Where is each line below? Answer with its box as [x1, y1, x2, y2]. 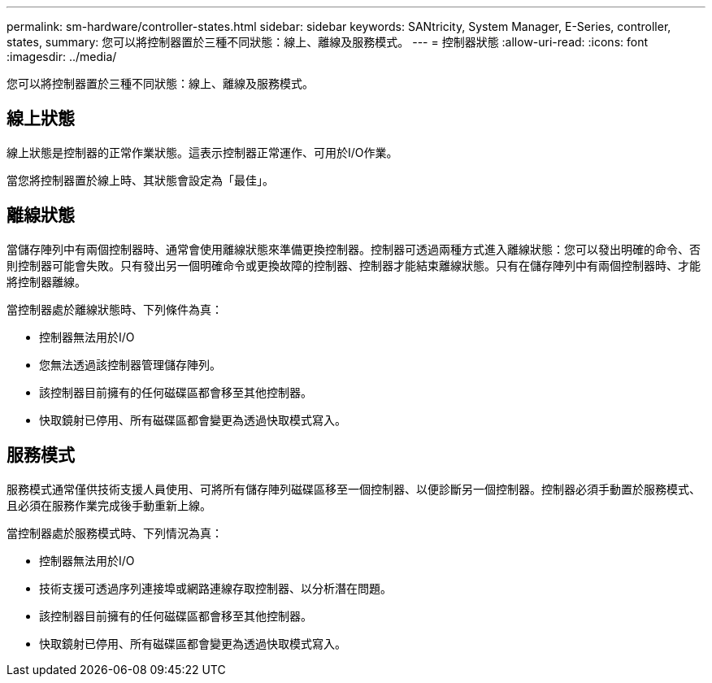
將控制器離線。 [7, 274, 86, 289]
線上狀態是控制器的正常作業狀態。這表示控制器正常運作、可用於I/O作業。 [7, 145, 398, 159]
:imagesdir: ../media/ [7, 50, 117, 63]
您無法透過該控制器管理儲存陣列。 [39, 357, 221, 372]
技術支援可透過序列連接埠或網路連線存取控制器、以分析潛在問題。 [39, 581, 392, 595]
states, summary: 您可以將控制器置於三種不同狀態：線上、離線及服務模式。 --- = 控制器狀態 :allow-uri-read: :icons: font [7, 35, 649, 49]
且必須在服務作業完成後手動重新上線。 [7, 498, 211, 512]
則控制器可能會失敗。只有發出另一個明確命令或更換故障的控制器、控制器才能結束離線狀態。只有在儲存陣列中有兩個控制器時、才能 [7, 258, 701, 272]
